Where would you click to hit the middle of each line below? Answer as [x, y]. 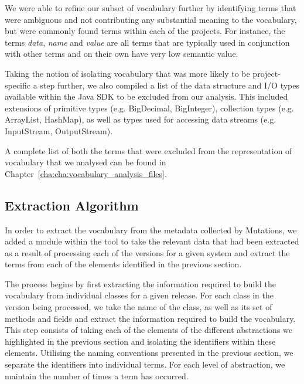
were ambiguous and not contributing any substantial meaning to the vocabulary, [151, 19]
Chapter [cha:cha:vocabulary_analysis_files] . [86, 173]
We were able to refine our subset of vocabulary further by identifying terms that [151, 8]
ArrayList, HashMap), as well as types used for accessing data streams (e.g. [141, 119]
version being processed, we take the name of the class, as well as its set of [139, 307]
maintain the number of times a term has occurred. [97, 375]
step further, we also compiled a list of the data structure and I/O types [170, 85]
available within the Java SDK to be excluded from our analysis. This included [146, 96]
